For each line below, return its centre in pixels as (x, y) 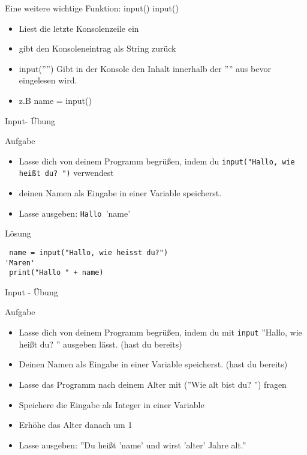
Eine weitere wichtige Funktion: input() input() (92, 8)
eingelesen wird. (48, 80)
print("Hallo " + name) (56, 273)
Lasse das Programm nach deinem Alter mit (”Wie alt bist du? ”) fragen (153, 384)
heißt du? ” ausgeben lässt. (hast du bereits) (100, 344)
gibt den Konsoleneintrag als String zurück (97, 48)
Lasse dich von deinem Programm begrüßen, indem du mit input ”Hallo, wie (160, 332)
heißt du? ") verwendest (66, 173)
